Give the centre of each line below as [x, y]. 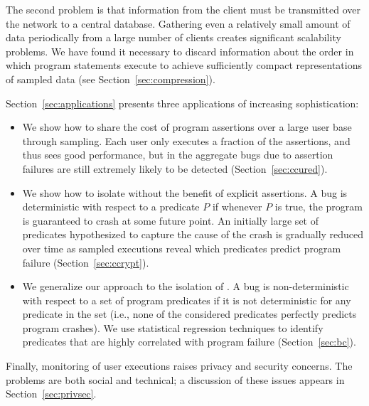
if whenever [237, 207]
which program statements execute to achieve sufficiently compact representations [184, 65]
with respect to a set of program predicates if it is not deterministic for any [187, 300]
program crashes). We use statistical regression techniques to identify [173, 327]
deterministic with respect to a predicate [111, 207]
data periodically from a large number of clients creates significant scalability [173, 37]
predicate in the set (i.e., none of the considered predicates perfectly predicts [189, 314]
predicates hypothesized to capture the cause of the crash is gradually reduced [193, 234]
